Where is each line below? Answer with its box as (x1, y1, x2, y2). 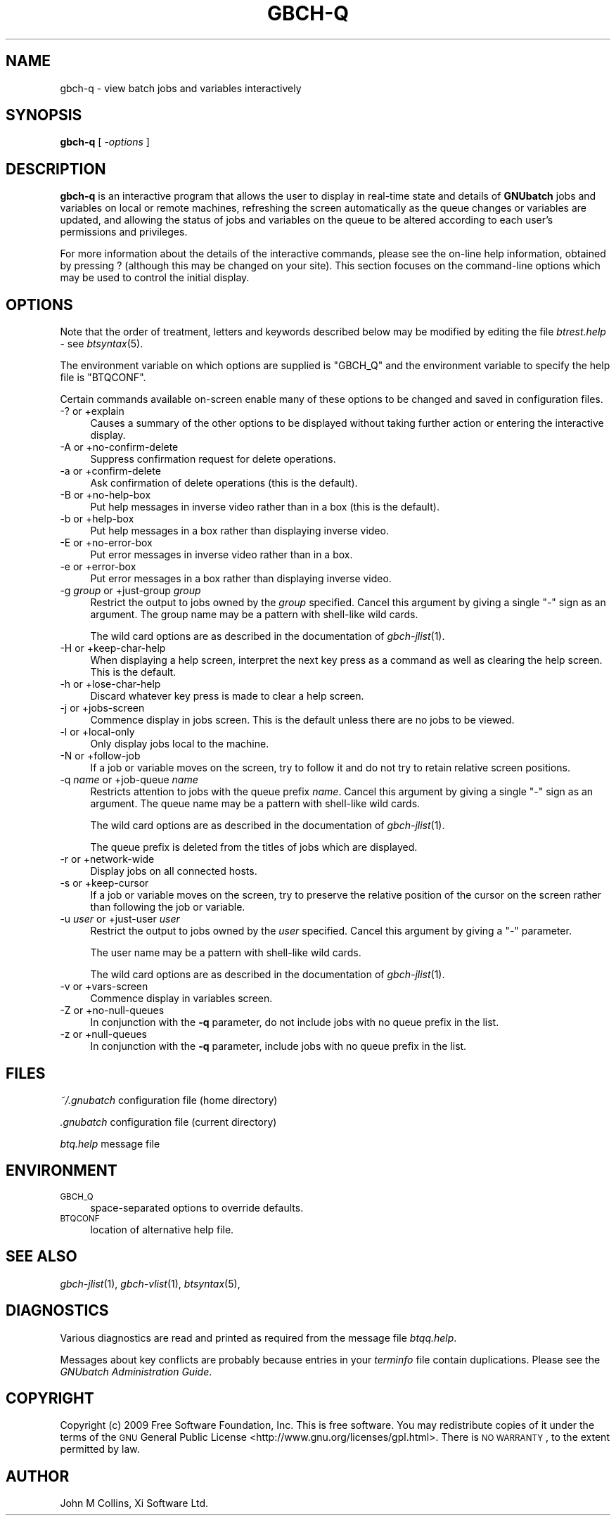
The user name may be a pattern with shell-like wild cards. (90, 946, 361, 959)
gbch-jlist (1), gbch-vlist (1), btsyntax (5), (60, 1277, 240, 1290)
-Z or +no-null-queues (60, 1004, 165, 1017)
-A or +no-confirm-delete (60, 441, 179, 454)
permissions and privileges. (60, 226, 188, 238)
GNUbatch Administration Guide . (60, 1365, 212, 1378)
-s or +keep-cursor (60, 877, 149, 890)
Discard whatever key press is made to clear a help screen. (90, 690, 364, 702)
